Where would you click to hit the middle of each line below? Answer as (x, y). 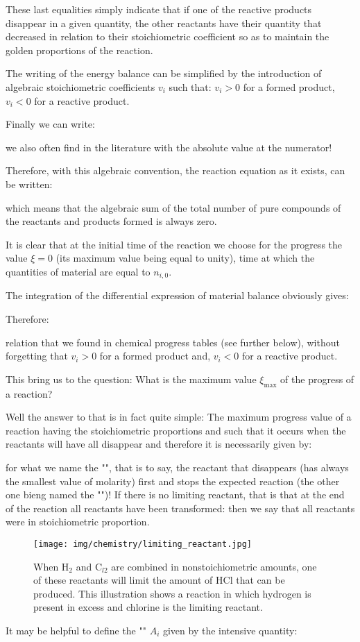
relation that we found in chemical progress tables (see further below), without (173, 342)
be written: (29, 184)
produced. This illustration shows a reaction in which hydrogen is (172, 593)
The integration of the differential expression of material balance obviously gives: (177, 295)
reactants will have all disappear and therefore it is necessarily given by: (159, 444)
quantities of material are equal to (78, 271)
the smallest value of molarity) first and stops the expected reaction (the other (173, 481)
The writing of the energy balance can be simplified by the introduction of (164, 73)
